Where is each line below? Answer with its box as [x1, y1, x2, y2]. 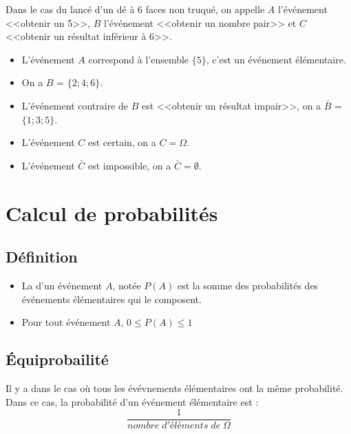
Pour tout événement [21, 315, 111, 329]
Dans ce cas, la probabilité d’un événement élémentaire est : [6, 394, 259, 409]
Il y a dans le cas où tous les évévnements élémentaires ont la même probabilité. [6, 380, 343, 395]
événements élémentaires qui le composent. [21, 291, 202, 306]
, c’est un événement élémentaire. [206, 52, 346, 66]
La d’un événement [21, 278, 103, 292]
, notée [112, 278, 141, 292]
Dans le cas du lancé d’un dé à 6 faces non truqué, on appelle [6, 2, 265, 16]
